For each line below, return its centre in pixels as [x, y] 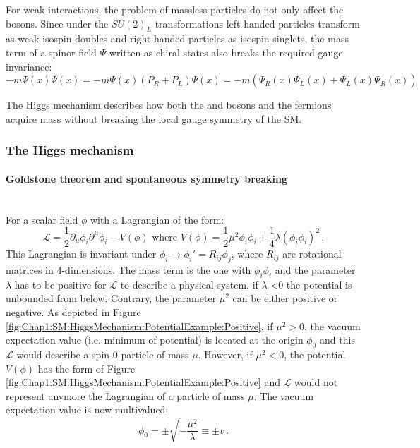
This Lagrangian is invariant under [81, 254]
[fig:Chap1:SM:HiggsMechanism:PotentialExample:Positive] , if [139, 326]
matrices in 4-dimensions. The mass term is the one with [128, 270]
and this [337, 340]
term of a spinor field [51, 52]
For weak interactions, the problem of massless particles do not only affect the [175, 9]
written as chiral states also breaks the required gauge [226, 52]
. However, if [225, 355]
